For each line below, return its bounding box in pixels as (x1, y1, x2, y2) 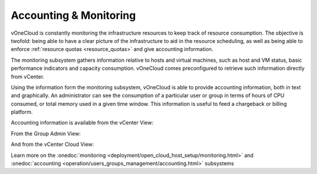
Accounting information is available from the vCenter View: (11, 119, 154, 126)
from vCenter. (11, 73, 45, 80)
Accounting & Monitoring (11, 9, 136, 22)
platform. (11, 109, 33, 116)
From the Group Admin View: (11, 130, 81, 137)
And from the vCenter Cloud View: (11, 141, 94, 148)
